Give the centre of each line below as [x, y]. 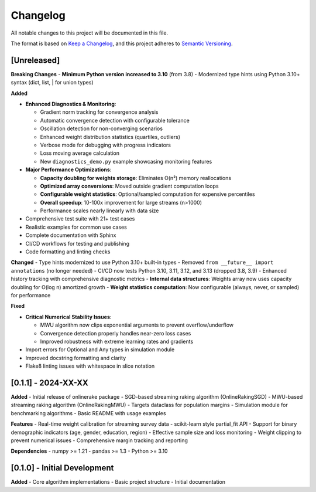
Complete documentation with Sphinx [71, 235]
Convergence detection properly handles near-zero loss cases [116, 333]
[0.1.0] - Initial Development [62, 468]
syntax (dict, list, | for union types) [52, 83]
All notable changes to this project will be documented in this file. [90, 33]
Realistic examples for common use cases [76, 227]
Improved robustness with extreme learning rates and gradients [117, 341]
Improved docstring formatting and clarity [76, 358]
